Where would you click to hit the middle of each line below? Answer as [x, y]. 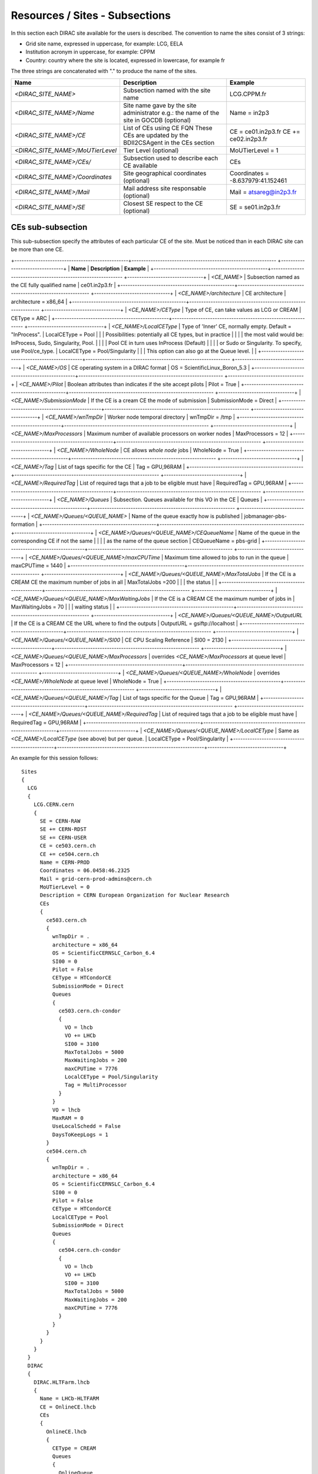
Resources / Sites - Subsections [91, 15]
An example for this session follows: [54, 758]
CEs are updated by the [156, 135]
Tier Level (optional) [151, 150]
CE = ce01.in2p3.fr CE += [265, 131]
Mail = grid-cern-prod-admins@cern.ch [96, 879]
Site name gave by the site [160, 105]
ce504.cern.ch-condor [90, 1250]
